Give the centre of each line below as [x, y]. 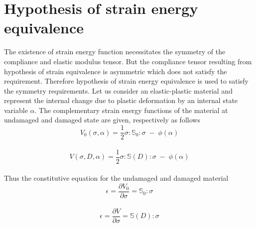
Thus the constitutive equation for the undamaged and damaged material [116, 178]
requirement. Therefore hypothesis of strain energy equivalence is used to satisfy [126, 81]
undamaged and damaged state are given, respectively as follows [102, 120]
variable [16, 110]
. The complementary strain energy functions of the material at [131, 110]
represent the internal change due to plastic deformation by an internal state [121, 100]
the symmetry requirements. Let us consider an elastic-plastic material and [118, 90]
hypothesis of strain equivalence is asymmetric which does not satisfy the [116, 71]
